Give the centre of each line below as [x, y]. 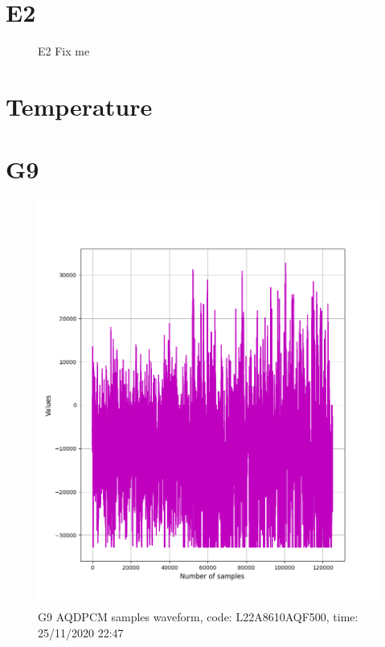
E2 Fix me [64, 51]
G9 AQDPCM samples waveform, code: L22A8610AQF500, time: [198, 617]
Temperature [79, 106]
